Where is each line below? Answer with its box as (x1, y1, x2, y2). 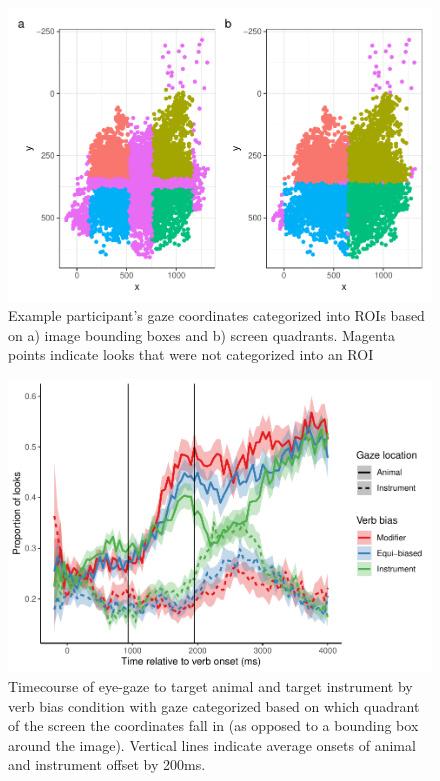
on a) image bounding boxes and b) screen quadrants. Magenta (8, 324, 395, 345)
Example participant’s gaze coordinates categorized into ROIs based (8, 305, 425, 326)
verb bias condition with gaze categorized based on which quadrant (8, 695, 420, 716)
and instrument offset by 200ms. (8, 754, 206, 775)
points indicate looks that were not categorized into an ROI (8, 344, 374, 365)
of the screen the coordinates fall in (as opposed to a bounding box (8, 715, 419, 736)
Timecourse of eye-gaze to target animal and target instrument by (8, 676, 413, 697)
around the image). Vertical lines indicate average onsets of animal (8, 734, 416, 755)
